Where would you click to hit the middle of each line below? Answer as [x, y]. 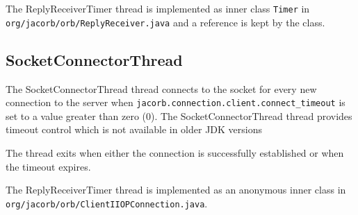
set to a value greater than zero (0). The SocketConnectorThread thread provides [179, 115]
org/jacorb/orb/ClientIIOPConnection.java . [107, 203]
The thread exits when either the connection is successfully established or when [175, 152]
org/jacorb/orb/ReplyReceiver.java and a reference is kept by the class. [165, 22]
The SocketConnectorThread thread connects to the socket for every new [161, 88]
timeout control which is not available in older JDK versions [134, 129]
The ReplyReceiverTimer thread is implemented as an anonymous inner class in [176, 190]
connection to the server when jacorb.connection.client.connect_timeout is [176, 102]
